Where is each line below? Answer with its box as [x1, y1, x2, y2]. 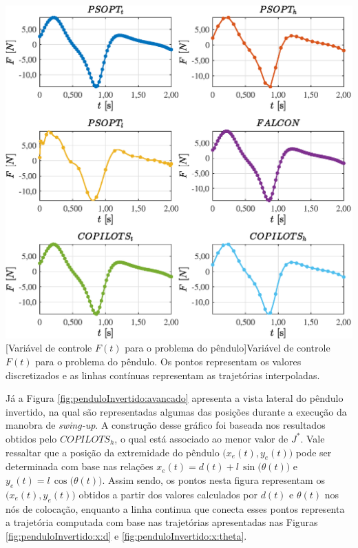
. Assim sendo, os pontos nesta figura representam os [102, 472, 325, 487]
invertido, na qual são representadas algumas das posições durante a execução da [6, 404, 347, 418]
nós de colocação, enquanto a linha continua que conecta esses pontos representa [6, 501, 345, 516]
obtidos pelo [6, 431, 57, 445]
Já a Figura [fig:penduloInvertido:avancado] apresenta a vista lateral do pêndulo [6, 391, 344, 405]
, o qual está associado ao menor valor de [114, 431, 288, 445]
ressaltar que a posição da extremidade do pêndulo [6, 445, 220, 459]
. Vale [300, 431, 325, 445]
